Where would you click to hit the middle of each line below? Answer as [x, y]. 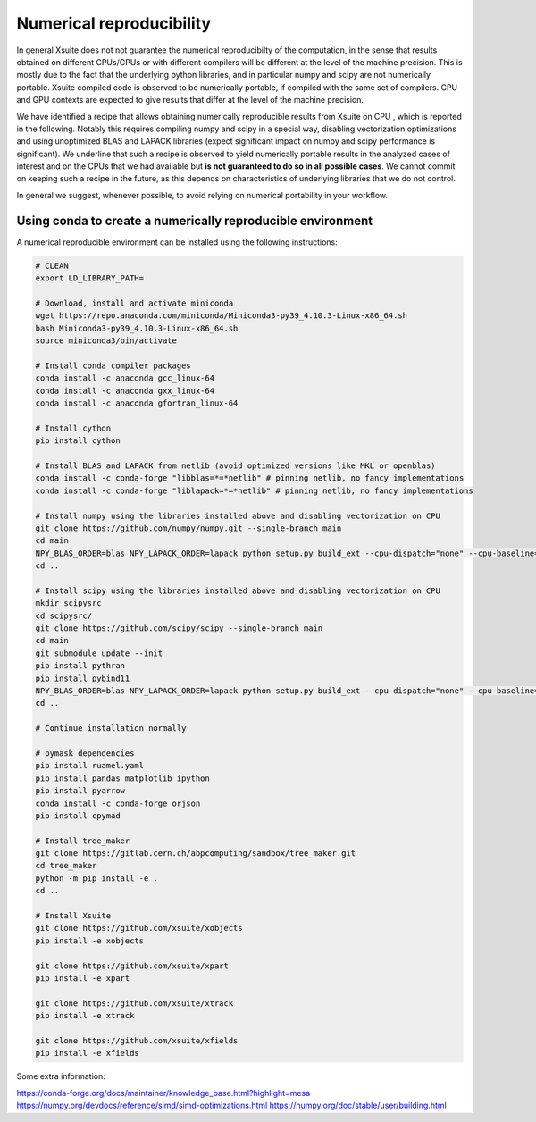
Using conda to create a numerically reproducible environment [195, 220]
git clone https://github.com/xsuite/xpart [132, 966]
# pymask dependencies [85, 753]
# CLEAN [52, 265]
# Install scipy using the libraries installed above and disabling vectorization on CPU [238, 590]
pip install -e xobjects [90, 941]
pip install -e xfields [88, 1053]
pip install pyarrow [80, 791]
